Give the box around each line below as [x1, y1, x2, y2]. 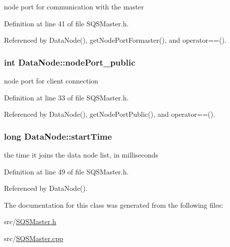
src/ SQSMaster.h [4, 216, 56, 227]
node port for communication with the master [4, 1, 144, 11]
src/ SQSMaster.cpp [4, 233, 63, 243]
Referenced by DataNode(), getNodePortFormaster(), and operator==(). [4, 35, 227, 45]
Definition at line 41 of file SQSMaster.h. [4, 18, 129, 28]
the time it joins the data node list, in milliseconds [4, 150, 158, 160]
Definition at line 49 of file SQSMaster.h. [4, 166, 129, 176]
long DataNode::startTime [4, 130, 112, 142]
